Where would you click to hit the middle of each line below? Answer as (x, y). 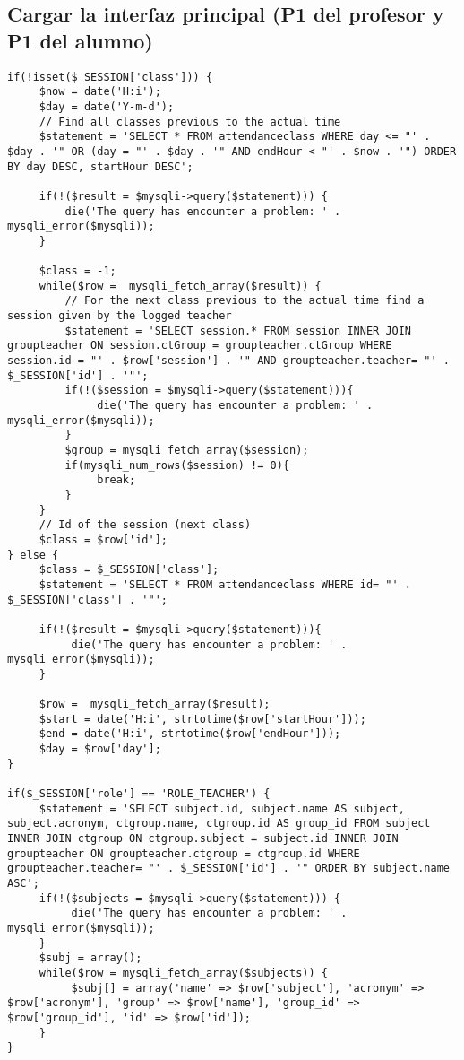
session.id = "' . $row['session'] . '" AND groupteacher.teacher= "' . (228, 361)
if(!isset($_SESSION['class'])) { (110, 77)
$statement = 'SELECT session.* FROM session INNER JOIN (238, 330)
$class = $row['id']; (103, 539)
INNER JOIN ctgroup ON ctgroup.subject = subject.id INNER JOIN (203, 839)
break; (116, 480)
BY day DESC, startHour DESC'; (100, 166)
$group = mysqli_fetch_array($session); (187, 450)
